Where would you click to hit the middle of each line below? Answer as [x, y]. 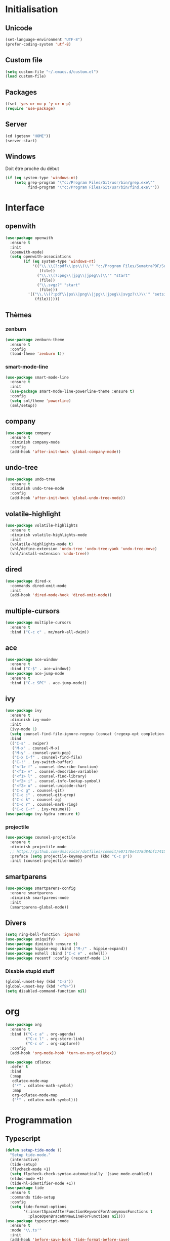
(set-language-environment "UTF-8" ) [44, 39]
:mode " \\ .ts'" [26, 1230]
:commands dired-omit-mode [38, 586]
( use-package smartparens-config [40, 888]
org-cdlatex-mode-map [35, 1095]
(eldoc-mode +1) [27, 1178]
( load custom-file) [26, 76]
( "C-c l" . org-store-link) [55, 1039]
